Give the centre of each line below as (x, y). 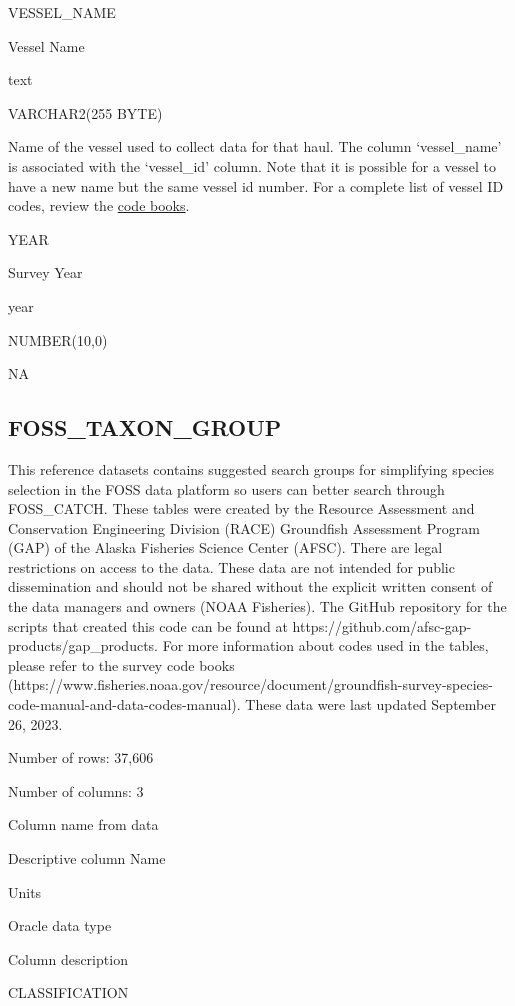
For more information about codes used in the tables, (325, 645)
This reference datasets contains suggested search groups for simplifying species (251, 468)
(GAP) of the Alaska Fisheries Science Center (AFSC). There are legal (225, 547)
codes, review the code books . (99, 205)
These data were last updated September (370, 704)
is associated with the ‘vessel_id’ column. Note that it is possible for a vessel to (252, 165)
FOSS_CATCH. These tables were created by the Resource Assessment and (241, 508)
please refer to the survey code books (121, 664)
